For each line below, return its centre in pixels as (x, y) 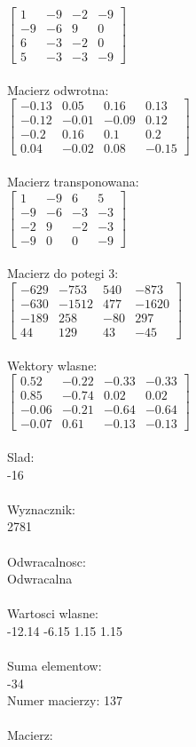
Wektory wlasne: (52, 365)
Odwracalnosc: (47, 561)
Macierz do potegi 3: (63, 273)
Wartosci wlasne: (53, 613)
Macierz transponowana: (73, 182)
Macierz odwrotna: (58, 89)
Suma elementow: (55, 666)
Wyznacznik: (42, 509)
